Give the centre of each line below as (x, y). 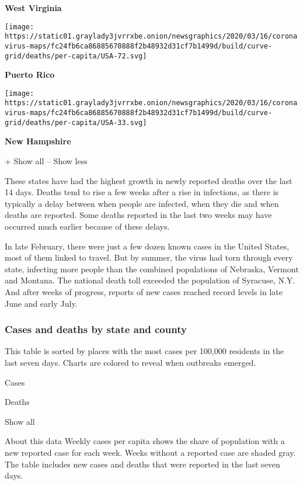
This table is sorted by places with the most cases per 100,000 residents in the (144, 351)
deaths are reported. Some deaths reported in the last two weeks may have (138, 215)
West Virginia (33, 8)
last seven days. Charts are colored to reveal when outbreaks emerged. (130, 362)
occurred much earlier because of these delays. (87, 226)
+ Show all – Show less (46, 161)
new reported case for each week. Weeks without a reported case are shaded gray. (150, 452)
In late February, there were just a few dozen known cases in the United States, (147, 246)
